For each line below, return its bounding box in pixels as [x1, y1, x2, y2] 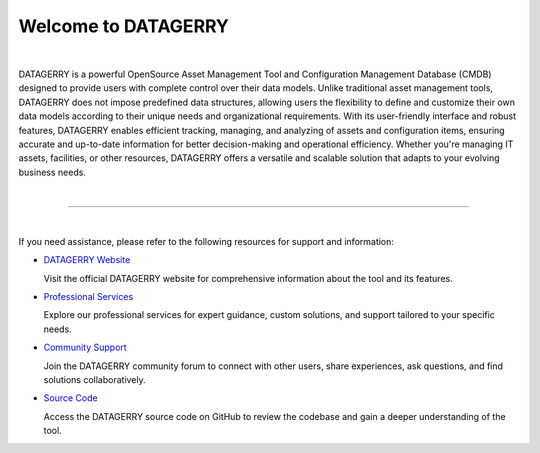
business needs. [18, 166, 87, 178]
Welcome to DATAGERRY [18, 15, 230, 37]
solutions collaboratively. [43, 373, 147, 385]
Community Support [43, 341, 127, 354]
